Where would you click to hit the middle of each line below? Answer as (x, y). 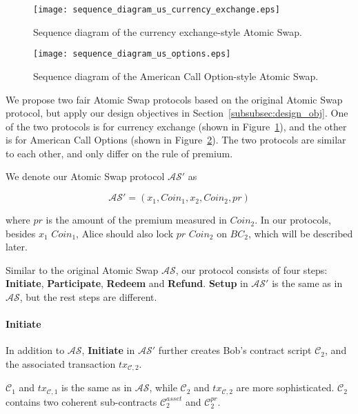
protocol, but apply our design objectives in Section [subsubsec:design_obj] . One (177, 113)
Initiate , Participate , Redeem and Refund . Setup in (127, 283)
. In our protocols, (293, 220)
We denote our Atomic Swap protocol (85, 176)
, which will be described (300, 233)
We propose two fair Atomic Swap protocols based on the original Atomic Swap (174, 99)
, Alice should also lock (125, 233)
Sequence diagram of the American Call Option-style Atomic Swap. (176, 76)
